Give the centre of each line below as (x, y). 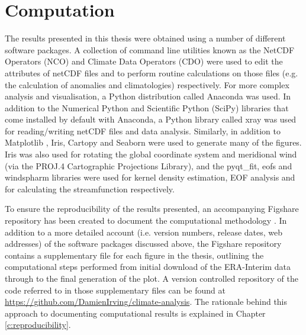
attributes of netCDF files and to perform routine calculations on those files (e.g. (152, 73)
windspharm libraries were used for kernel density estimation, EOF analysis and (150, 177)
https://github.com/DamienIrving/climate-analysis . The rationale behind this (146, 302)
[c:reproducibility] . (38, 325)
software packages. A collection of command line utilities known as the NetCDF (150, 49)
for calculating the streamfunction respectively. (90, 189)
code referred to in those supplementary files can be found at (115, 290)
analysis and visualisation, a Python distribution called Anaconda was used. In (148, 96)
